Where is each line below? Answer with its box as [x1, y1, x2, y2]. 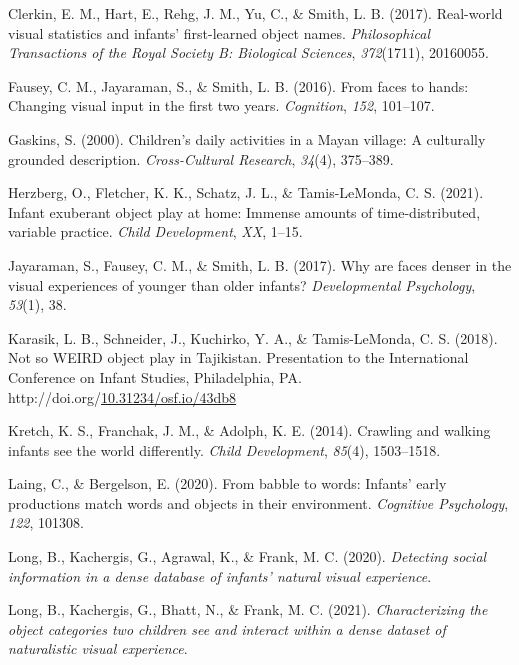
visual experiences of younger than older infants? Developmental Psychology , [8, 274, 476, 295]
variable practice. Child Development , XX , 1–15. [8, 221, 303, 242]
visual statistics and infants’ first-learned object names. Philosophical [8, 22, 431, 43]
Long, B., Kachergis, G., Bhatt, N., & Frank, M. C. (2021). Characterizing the [8, 599, 488, 620]
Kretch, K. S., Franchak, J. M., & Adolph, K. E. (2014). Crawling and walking [8, 420, 491, 441]
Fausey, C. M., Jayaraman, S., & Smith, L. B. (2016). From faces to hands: [8, 75, 469, 96]
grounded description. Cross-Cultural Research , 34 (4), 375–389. [8, 148, 394, 169]
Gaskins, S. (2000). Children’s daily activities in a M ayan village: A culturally [8, 128, 486, 149]
